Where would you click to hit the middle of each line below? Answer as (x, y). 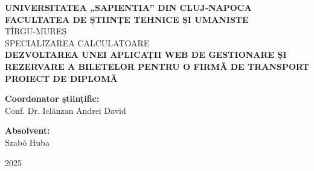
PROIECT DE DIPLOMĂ (61, 78)
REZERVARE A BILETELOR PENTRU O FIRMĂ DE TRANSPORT (157, 66)
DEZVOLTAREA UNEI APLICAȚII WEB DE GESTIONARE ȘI (146, 54)
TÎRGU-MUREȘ (36, 31)
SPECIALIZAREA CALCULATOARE (77, 42)
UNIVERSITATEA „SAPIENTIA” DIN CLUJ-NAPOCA (128, 7)
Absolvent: (27, 130)
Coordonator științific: (52, 98)
